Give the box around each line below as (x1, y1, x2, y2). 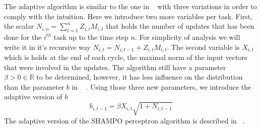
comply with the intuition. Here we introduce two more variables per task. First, (4, 11, 252, 21)
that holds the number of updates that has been (106, 21, 254, 31)
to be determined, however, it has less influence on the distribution (36, 72, 243, 82)
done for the (4, 31, 42, 42)
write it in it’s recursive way (4, 41, 91, 52)
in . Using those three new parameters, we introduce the (72, 81, 251, 92)
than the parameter (4, 81, 64, 92)
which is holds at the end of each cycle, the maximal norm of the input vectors (4, 52, 247, 62)
